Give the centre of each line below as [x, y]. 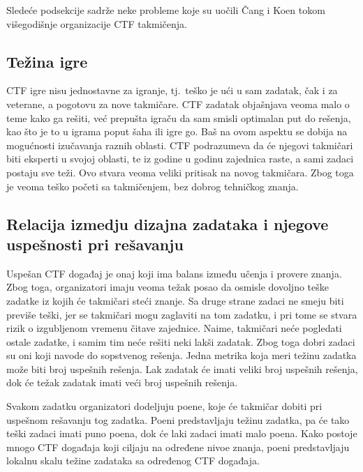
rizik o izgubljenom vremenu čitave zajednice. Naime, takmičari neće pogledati [174, 328]
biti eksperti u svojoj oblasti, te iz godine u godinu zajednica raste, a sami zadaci [180, 159]
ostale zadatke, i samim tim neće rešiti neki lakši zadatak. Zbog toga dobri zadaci [181, 341]
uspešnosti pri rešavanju [95, 244]
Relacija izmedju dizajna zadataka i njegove [168, 223]
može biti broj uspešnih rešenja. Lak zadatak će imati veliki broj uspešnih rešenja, [182, 368]
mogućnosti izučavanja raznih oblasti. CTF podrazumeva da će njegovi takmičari [180, 145]
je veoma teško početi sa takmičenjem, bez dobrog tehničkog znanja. [153, 186]
